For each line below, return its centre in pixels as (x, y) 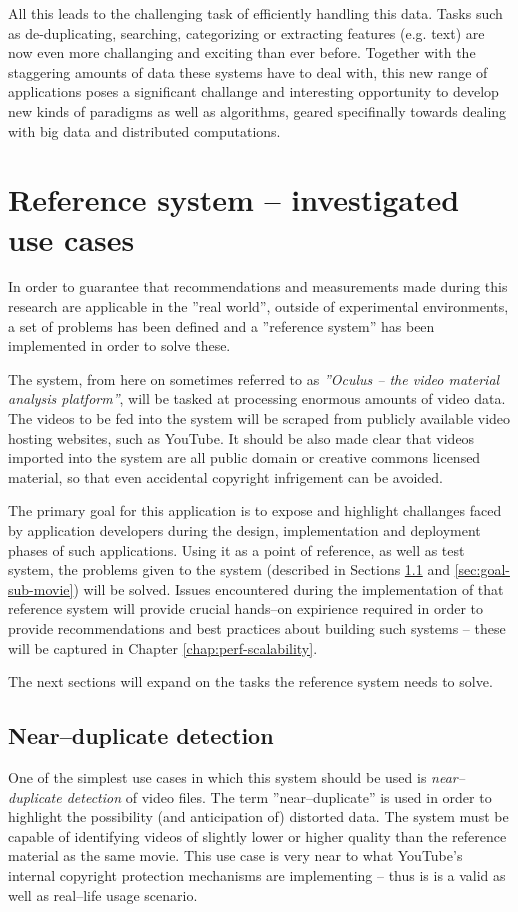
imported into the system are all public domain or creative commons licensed (244, 457)
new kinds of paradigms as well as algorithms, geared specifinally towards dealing (257, 110)
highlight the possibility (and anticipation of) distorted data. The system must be (258, 816)
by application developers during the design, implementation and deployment (244, 530)
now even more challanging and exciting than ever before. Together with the (242, 52)
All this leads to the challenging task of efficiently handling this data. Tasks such (255, 13)
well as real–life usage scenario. (103, 894)
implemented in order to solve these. (119, 345)
